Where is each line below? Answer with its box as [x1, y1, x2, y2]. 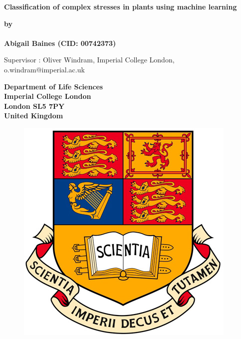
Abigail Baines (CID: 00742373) [4, 37, 116, 48]
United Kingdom [4, 110, 63, 121]
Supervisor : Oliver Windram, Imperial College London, [4, 54, 175, 65]
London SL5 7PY [4, 100, 65, 111]
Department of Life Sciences [4, 81, 103, 91]
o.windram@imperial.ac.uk [4, 64, 85, 74]
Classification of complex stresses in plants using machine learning [4, 1, 237, 11]
